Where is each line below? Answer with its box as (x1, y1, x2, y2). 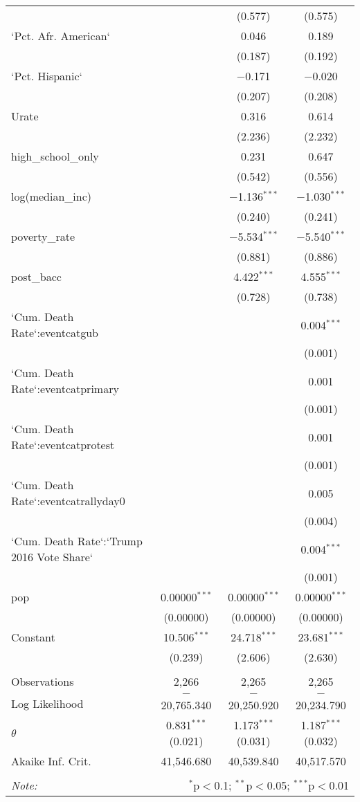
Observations (11, 673, 74, 689)
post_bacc (11, 268, 62, 284)
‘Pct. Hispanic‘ (11, 68, 82, 84)
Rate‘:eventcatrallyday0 (11, 493, 125, 509)
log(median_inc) (11, 188, 92, 204)
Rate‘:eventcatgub (11, 325, 99, 340)
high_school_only (11, 148, 99, 164)
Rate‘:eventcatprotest (11, 437, 115, 453)
